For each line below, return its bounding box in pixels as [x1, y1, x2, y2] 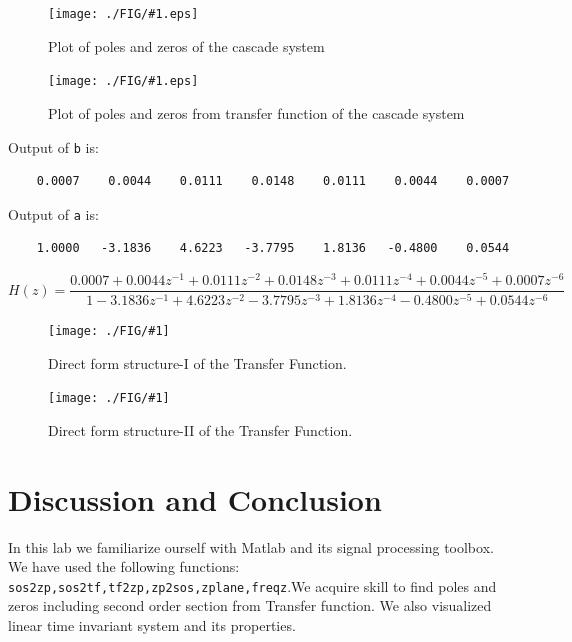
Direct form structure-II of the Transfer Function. [48, 419, 353, 440]
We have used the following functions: [8, 556, 240, 577]
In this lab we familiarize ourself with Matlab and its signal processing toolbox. [8, 536, 494, 557]
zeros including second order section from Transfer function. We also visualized [8, 595, 492, 616]
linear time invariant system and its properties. [8, 615, 296, 636]
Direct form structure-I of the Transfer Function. [48, 352, 347, 373]
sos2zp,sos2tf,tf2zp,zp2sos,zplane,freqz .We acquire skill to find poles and [8, 575, 497, 596]
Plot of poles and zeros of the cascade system [48, 35, 325, 56]
